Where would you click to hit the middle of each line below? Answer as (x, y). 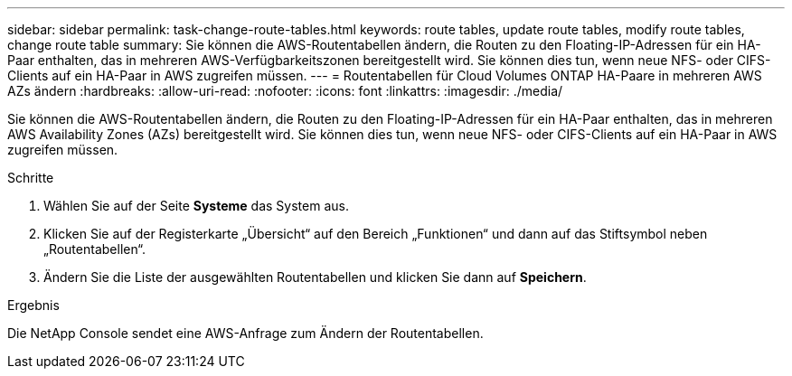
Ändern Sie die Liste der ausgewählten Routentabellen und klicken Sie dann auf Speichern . (315, 277)
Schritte (31, 178)
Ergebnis (33, 305)
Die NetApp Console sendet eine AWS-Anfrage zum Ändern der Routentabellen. (245, 333)
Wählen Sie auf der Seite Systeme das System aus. (196, 206)
